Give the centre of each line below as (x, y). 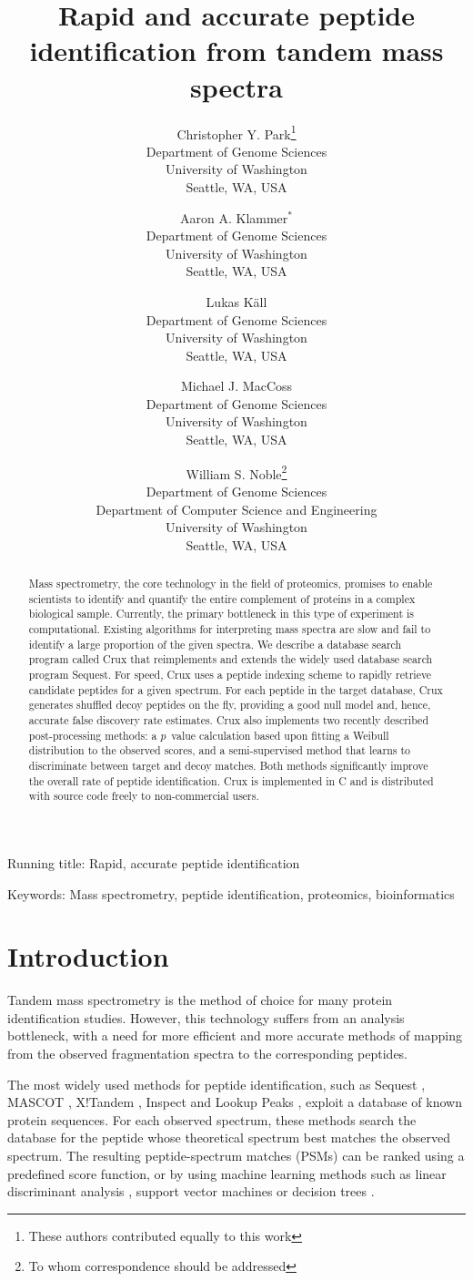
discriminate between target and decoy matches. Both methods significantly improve (228, 765)
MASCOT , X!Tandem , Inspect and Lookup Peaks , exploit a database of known (235, 1102)
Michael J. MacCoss (236, 386)
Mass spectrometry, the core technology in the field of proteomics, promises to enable (231, 584)
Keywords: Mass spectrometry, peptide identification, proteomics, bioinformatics (231, 893)
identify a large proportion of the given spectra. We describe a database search (215, 644)
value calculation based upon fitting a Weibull (280, 735)
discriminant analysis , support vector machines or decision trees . (191, 1191)
